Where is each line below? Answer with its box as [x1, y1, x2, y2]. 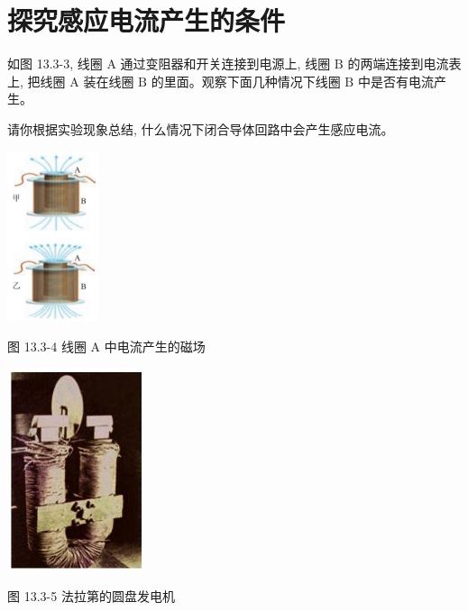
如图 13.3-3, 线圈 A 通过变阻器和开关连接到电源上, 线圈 [7, 54, 331, 73]
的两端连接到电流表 [347, 54, 462, 73]
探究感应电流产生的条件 [7, 2, 286, 39]
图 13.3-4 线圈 [7, 336, 87, 355]
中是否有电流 [357, 71, 434, 90]
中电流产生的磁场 [104, 336, 206, 355]
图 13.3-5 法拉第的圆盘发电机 [7, 586, 175, 605]
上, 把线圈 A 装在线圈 [7, 71, 134, 90]
